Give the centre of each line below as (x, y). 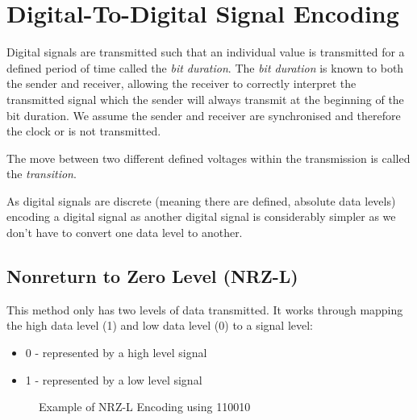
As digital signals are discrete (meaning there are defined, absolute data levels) (201, 200)
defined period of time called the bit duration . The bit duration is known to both (205, 67)
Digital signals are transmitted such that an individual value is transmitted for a (206, 52)
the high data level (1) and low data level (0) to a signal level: (160, 325)
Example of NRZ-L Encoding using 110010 (145, 407)
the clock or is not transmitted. (84, 131)
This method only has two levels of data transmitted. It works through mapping (205, 309)
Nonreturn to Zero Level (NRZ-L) (152, 276)
